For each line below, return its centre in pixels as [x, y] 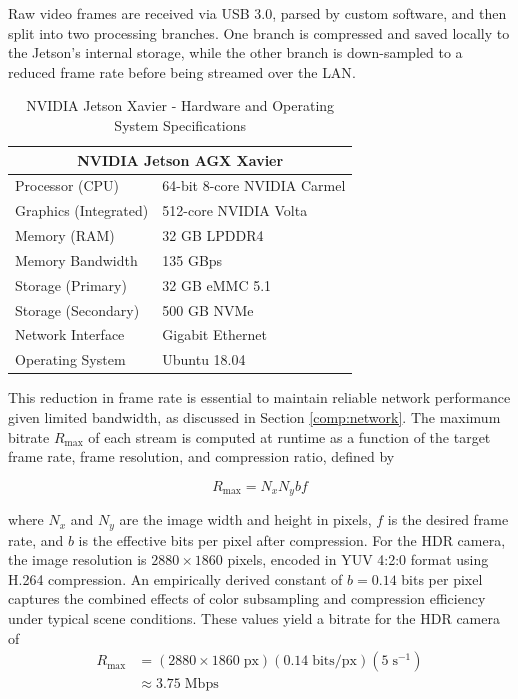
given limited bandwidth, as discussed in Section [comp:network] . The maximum [254, 417]
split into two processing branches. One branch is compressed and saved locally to [259, 32]
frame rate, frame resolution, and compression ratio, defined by [201, 456]
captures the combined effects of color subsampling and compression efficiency [247, 598]
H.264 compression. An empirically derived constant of [175, 578]
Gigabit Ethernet [214, 334]
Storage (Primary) [71, 284]
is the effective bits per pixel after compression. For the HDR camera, [292, 539]
